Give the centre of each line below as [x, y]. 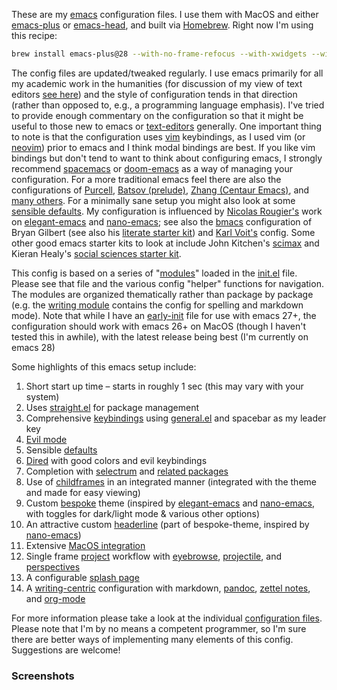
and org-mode [55, 598]
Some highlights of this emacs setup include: [104, 366]
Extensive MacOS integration [85, 545]
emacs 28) [33, 347]
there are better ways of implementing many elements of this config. [152, 639]
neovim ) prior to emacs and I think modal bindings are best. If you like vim [163, 147]
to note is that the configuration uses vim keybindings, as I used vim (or [158, 136]
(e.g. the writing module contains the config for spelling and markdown [157, 305]
